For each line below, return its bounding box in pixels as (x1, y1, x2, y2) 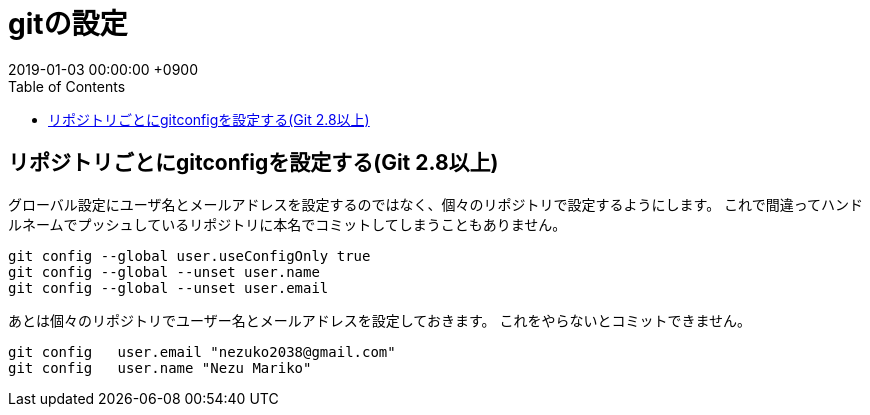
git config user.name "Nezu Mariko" (8, 359, 312, 376)
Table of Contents (8, 77, 126, 95)
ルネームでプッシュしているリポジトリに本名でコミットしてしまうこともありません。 (8, 215, 567, 233)
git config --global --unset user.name (8, 263, 320, 280)
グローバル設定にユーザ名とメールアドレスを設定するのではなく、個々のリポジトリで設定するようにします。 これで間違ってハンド (8, 195, 863, 213)
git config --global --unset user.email (8, 279, 329, 296)
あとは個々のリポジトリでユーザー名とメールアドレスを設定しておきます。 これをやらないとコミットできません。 (8, 311, 751, 329)
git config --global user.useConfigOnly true (8, 247, 371, 264)
